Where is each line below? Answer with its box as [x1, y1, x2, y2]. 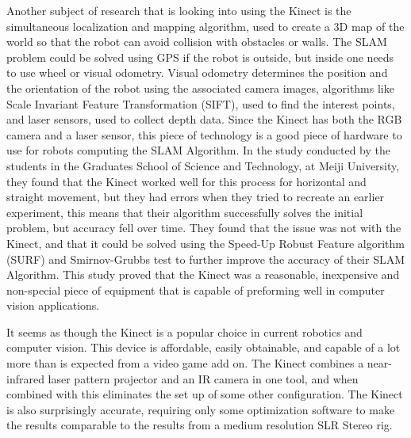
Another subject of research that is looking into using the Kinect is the [6, 2, 351, 18]
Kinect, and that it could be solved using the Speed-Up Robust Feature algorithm [6, 234, 405, 251]
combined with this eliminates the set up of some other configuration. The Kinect [6, 386, 403, 402]
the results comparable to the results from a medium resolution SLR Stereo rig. [6, 417, 393, 433]
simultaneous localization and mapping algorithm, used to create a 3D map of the [6, 17, 405, 34]
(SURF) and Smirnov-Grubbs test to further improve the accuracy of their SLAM [6, 250, 405, 267]
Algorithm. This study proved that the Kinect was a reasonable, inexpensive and [6, 266, 400, 283]
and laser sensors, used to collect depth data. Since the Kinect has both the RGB [6, 111, 402, 128]
